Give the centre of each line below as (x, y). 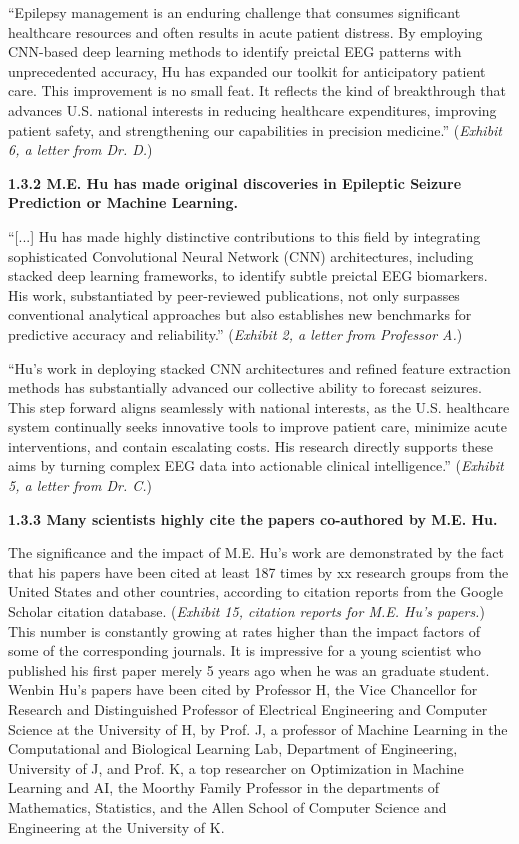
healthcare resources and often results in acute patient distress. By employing (245, 31)
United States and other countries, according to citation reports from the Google (255, 591)
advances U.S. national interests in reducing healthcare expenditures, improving (252, 109)
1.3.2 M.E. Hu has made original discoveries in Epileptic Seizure (235, 182)
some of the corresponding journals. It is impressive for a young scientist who (244, 650)
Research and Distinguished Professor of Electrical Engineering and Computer (248, 709)
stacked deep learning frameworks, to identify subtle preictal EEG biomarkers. (248, 275)
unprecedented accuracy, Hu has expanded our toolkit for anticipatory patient (247, 70)
